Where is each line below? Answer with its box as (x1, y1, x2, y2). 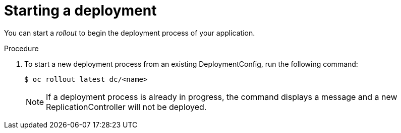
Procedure (4, 44, 39, 53)
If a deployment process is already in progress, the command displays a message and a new (46, 91, 397, 102)
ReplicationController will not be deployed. (46, 101, 207, 112)
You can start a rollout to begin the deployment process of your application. (4, 28, 255, 37)
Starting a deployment (4, 2, 157, 19)
